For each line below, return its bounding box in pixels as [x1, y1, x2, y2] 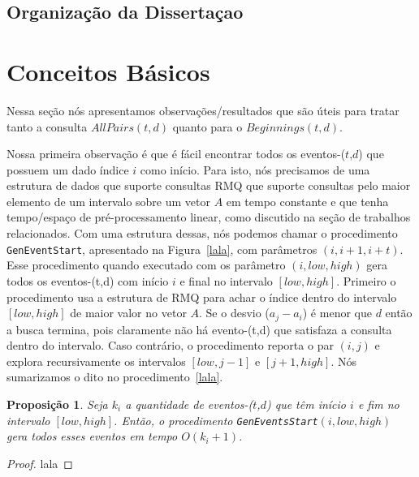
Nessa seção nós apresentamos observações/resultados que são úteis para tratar [6, 101, 400, 118]
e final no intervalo [179, 272, 273, 289]
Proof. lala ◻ [6, 454, 73, 471]
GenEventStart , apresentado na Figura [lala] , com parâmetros [6, 240, 317, 257]
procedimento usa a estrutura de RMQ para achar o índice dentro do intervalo [6, 288, 397, 305]
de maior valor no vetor [70, 304, 187, 321]
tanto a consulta [6, 118, 88, 135]
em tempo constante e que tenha [226, 192, 389, 209]
